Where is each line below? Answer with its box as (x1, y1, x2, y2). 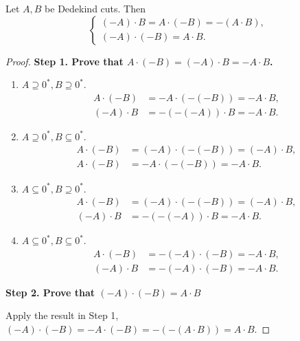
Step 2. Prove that (5, 285, 95, 299)
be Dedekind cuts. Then (45, 1, 146, 15)
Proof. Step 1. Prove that (5, 54, 124, 68)
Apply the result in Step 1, (5, 308, 119, 322)
